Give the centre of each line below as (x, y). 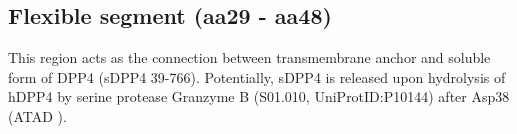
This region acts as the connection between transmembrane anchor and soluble (249, 57)
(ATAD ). (37, 115)
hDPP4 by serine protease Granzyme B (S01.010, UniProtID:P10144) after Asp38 (259, 96)
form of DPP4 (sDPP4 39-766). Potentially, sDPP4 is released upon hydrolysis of (257, 76)
